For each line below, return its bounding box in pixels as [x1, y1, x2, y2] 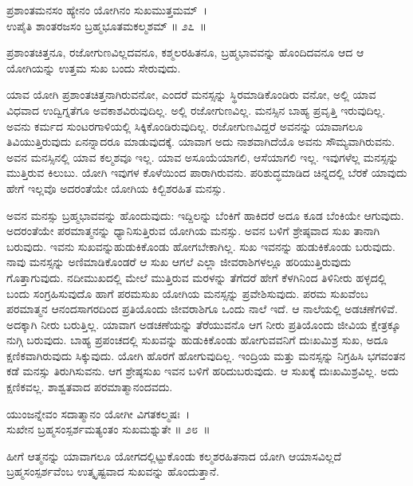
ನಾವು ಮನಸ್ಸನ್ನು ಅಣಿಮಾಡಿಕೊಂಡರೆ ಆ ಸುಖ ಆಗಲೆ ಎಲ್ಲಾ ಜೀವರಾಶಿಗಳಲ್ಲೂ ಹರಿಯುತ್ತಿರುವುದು [6, 253, 352, 270]
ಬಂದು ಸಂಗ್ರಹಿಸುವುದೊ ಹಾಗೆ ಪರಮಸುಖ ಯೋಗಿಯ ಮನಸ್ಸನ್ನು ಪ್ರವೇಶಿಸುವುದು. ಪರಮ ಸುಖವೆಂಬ [6, 284, 368, 301]
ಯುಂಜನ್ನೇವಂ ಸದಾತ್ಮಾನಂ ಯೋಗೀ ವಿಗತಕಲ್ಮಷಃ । [6, 405, 191, 421]
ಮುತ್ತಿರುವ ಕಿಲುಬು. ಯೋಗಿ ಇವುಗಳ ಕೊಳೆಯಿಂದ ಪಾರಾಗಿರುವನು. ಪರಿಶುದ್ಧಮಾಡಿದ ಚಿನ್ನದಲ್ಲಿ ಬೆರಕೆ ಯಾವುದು [6, 164, 407, 181]
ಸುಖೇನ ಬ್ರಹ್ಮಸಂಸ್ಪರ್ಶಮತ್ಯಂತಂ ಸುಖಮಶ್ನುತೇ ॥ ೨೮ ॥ [6, 421, 210, 437]
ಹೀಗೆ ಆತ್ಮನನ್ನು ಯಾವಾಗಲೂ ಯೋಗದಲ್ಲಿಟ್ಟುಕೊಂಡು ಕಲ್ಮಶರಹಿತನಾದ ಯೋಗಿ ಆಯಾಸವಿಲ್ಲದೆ [6, 447, 342, 464]
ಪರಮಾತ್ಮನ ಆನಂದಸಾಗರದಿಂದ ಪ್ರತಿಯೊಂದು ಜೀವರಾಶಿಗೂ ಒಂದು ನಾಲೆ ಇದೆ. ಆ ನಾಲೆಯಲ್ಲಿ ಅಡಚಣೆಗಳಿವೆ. [6, 300, 398, 317]
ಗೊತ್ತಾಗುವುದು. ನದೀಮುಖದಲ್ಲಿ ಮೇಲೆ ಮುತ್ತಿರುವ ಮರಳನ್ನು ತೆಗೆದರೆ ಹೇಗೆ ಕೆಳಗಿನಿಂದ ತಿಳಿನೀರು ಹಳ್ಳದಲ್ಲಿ [6, 268, 387, 285]
